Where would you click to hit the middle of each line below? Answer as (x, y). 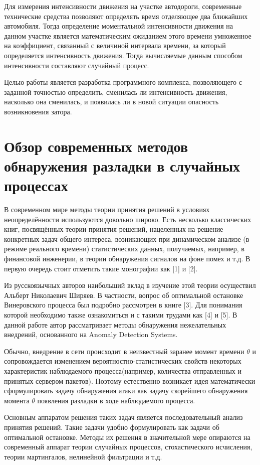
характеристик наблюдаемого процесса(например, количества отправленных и (123, 370)
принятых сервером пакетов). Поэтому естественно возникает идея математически (130, 380)
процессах (36, 185)
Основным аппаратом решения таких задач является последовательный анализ (123, 417)
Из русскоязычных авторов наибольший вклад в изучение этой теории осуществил (130, 285)
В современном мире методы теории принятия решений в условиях (107, 209)
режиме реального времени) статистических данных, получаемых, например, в (124, 249)
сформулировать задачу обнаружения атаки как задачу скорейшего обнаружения (126, 391)
